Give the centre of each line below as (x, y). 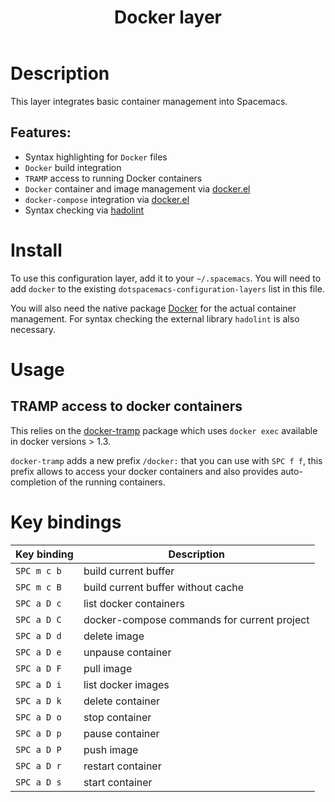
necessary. (33, 329)
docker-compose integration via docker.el (107, 199)
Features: (41, 132)
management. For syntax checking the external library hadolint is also (155, 318)
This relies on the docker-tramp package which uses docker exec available (164, 430)
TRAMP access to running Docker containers (113, 178)
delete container (122, 701)
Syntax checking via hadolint (84, 210)
